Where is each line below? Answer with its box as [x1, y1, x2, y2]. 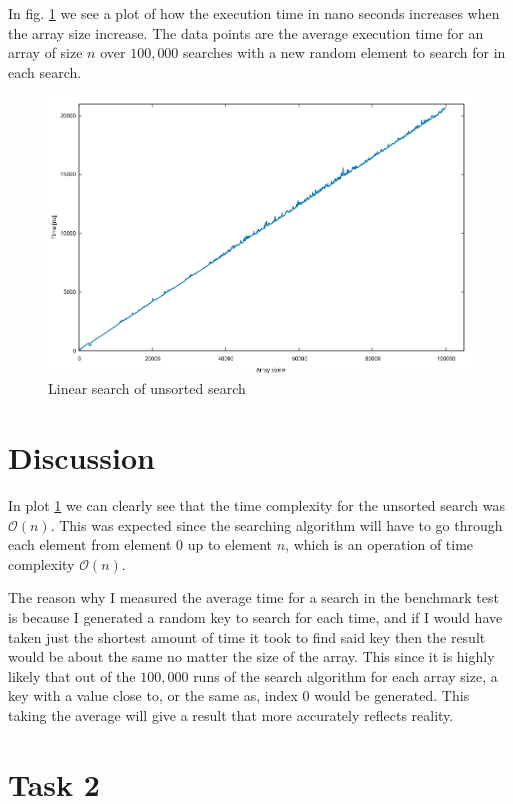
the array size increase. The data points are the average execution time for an [8, 22, 484, 43]
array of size [8, 42, 83, 63]
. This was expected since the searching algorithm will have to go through [50, 514, 503, 535]
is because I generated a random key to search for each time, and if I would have [8, 606, 503, 627]
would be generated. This [314, 685, 470, 706]
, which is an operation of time [285, 534, 474, 555]
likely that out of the [8, 665, 136, 686]
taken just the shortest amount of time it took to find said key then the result [8, 626, 486, 647]
